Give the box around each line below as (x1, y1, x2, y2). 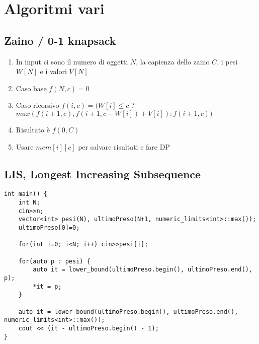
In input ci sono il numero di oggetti (16, 56, 128, 66)
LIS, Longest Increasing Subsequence (4, 166, 201, 181)
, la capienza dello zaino (136, 56, 210, 66)
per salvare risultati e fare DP (78, 141, 170, 152)
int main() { (4, 190, 47, 198)
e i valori (40, 66, 67, 77)
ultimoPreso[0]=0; (18, 224, 80, 231)
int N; (18, 199, 40, 206)
